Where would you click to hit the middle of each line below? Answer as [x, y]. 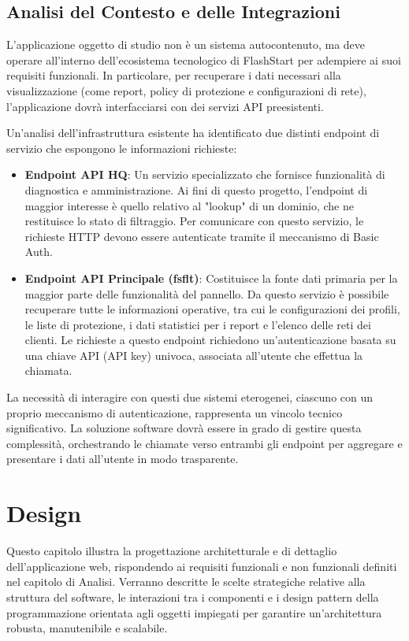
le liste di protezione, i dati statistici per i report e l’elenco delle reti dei [198, 324]
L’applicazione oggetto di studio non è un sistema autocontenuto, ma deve [186, 44]
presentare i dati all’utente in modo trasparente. [123, 459]
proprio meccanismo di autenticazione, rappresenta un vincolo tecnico [175, 412]
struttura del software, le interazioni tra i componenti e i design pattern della [193, 597]
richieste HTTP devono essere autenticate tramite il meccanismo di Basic [202, 236]
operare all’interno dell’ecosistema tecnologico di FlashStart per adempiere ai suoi [204, 59]
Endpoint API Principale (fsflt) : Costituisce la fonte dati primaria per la [211, 278]
